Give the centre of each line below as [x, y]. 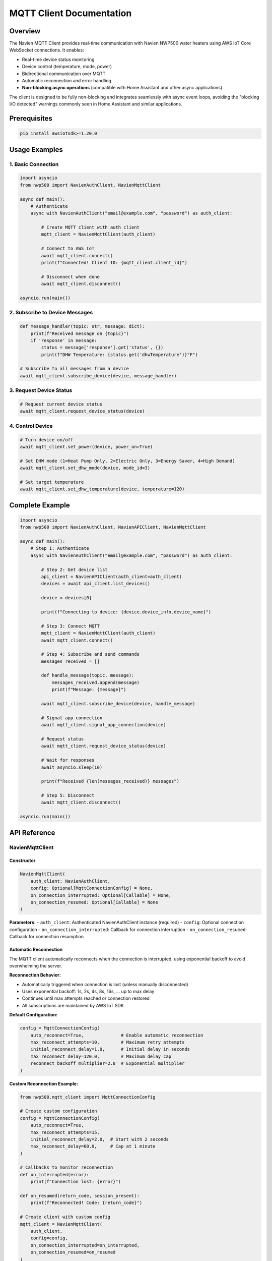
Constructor [22, 861]
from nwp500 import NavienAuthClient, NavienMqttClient [90, 185]
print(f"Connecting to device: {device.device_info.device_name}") [126, 612]
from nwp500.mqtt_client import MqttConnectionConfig [88, 1097]
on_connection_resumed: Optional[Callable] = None [94, 902]
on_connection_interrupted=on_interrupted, [85, 1245]
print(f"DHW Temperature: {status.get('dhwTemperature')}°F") [120, 355]
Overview [25, 31]
